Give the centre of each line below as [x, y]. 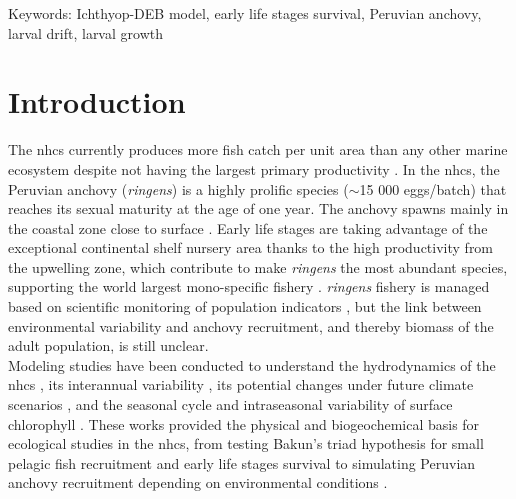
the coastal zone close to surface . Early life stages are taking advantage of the [248, 227]
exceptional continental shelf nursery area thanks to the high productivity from [251, 247]
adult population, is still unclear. [108, 345]
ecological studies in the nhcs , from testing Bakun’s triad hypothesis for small [246, 443]
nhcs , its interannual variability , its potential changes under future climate [241, 384]
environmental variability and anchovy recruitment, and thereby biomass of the [251, 325]
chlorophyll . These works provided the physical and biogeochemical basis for [244, 423]
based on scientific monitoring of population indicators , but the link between [245, 306]
